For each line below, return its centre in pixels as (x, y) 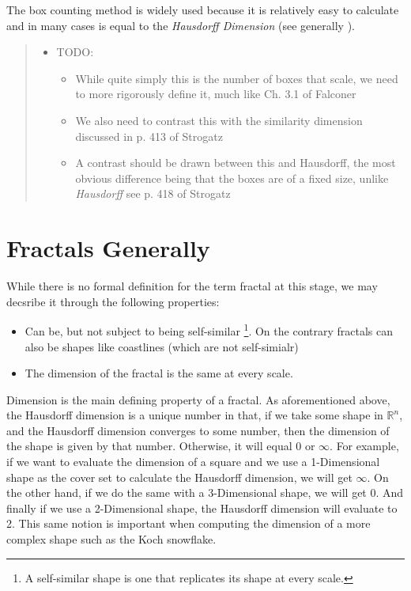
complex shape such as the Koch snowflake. (111, 539)
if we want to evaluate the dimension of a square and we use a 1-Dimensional (193, 462)
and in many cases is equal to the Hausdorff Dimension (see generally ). (181, 25)
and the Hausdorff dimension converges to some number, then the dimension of (198, 430)
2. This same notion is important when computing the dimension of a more (189, 523)
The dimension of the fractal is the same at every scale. (159, 373)
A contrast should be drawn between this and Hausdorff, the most (236, 163)
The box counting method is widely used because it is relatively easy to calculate (203, 9)
